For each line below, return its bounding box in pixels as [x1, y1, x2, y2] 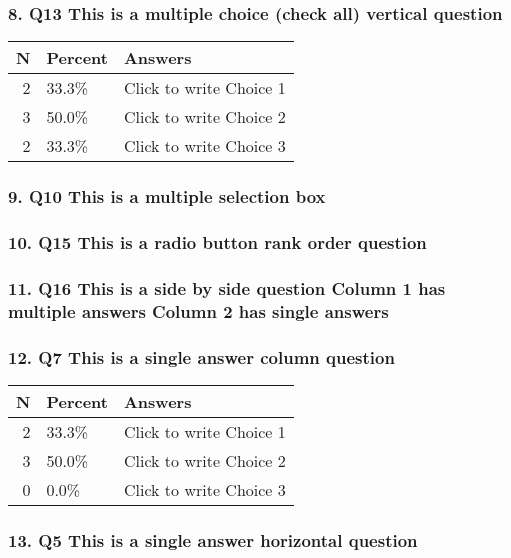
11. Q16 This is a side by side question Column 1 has [8, 275, 446, 300]
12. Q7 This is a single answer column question [8, 344, 395, 369]
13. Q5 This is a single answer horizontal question [8, 527, 418, 552]
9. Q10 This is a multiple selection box [8, 184, 326, 209]
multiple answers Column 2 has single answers [8, 298, 389, 323]
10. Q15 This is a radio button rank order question [8, 229, 427, 254]
